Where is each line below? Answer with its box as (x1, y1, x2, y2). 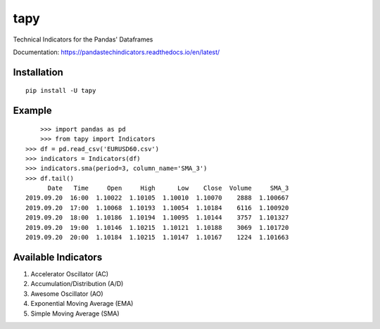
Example (13, 105, 52, 117)
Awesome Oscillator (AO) (30, 289, 103, 298)
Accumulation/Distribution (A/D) (30, 280, 124, 288)
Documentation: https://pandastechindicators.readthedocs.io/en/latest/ (13, 48, 220, 56)
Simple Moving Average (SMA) (30, 309, 120, 318)
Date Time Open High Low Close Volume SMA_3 (47, 184, 289, 193)
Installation (13, 66, 63, 78)
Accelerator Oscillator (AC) (30, 269, 109, 278)
